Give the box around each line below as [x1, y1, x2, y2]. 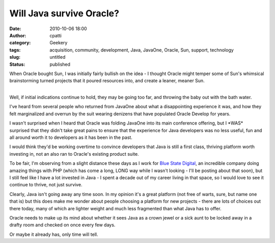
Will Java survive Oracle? [9, 8, 120, 19]
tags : [9, 46, 21, 53]
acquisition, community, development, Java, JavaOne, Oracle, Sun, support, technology [49, 46, 234, 53]
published [49, 61, 71, 67]
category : [9, 40, 31, 46]
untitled [49, 54, 66, 60]
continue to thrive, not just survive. [9, 182, 82, 188]
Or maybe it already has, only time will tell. [9, 231, 98, 237]
